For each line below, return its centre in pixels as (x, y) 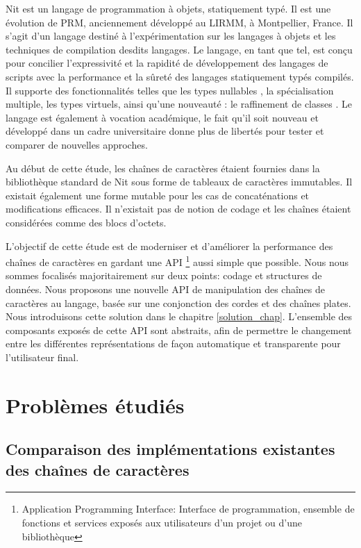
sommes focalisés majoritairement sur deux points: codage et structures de (164, 275)
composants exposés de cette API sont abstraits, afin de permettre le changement (179, 330)
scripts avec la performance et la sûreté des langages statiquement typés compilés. (180, 76)
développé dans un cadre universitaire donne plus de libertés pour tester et (165, 131)
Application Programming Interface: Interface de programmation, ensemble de (188, 509)
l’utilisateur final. (42, 357)
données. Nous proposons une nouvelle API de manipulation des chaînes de (165, 289)
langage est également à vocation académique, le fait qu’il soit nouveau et (162, 117)
